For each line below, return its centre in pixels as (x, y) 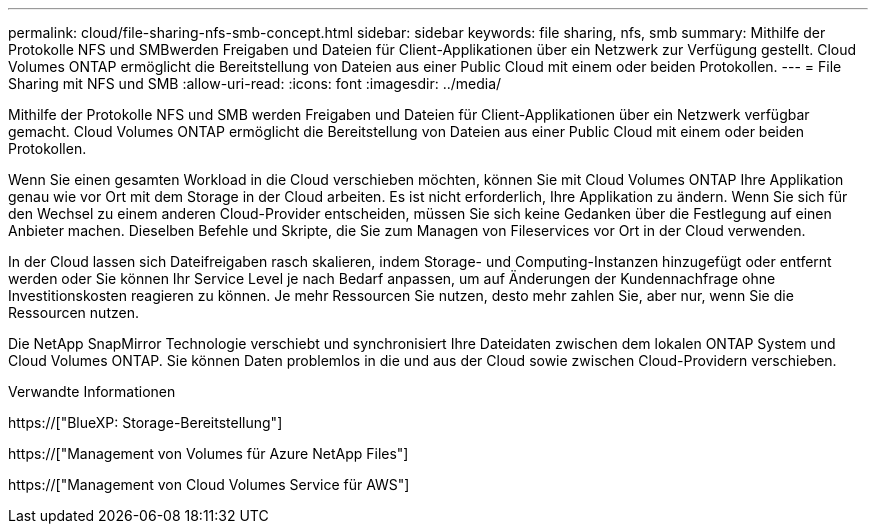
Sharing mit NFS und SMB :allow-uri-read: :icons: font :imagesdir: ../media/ (255, 83)
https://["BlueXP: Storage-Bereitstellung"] (145, 422)
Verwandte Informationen (92, 391)
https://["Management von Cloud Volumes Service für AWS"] (209, 484)
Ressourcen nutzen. (73, 312)
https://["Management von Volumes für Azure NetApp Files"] (208, 453)
